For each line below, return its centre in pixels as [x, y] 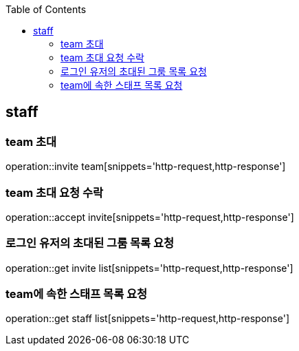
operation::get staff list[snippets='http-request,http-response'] [147, 319]
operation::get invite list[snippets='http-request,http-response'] [149, 268]
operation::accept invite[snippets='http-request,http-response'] [150, 217]
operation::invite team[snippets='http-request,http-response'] [146, 167]
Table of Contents [46, 9]
